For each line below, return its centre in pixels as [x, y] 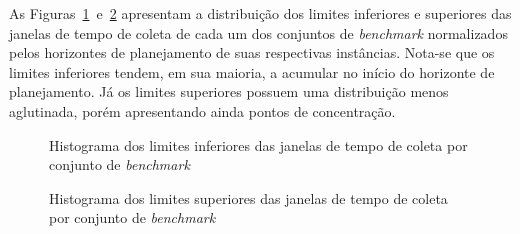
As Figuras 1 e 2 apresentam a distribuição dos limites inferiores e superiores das [260, 13]
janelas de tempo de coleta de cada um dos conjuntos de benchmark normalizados [258, 32]
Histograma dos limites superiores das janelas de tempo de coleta [248, 197]
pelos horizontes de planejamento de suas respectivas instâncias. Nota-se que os [252, 52]
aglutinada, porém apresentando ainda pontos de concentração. [202, 110]
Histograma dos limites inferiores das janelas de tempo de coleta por [258, 144]
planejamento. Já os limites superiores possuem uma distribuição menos [229, 91]
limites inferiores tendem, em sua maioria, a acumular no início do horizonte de [252, 71]
